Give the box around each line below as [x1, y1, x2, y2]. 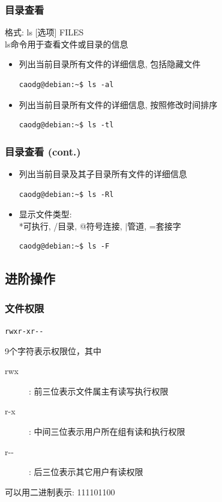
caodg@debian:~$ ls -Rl [19, 190, 114, 199]
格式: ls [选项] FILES [5, 26, 84, 38]
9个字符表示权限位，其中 [5, 344, 101, 357]
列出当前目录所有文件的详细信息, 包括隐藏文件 [19, 58, 201, 70]
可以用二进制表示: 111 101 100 [5, 485, 115, 498]
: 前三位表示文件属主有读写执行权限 [29, 384, 169, 397]
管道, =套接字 [127, 219, 181, 232]
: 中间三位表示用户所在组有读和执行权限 [29, 425, 185, 437]
